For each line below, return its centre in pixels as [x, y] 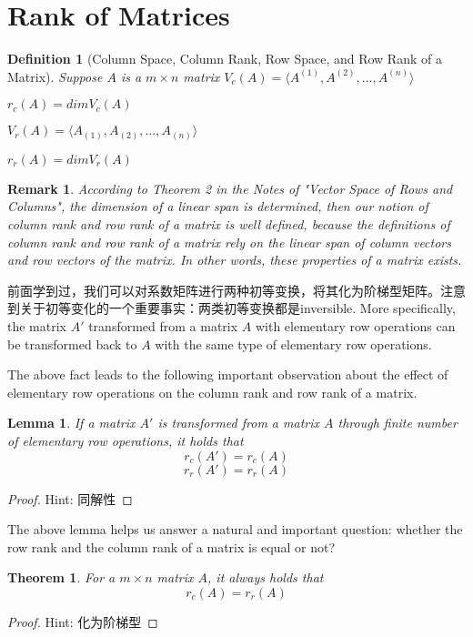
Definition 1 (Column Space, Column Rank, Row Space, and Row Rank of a [225, 59]
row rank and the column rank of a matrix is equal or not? [171, 546]
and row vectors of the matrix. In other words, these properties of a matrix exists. [235, 260]
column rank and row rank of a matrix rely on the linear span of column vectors [229, 242]
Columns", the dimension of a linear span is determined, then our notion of [218, 206]
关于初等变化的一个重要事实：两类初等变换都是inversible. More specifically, [237, 308]
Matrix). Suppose [55, 76]
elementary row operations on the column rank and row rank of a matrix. [212, 392]
